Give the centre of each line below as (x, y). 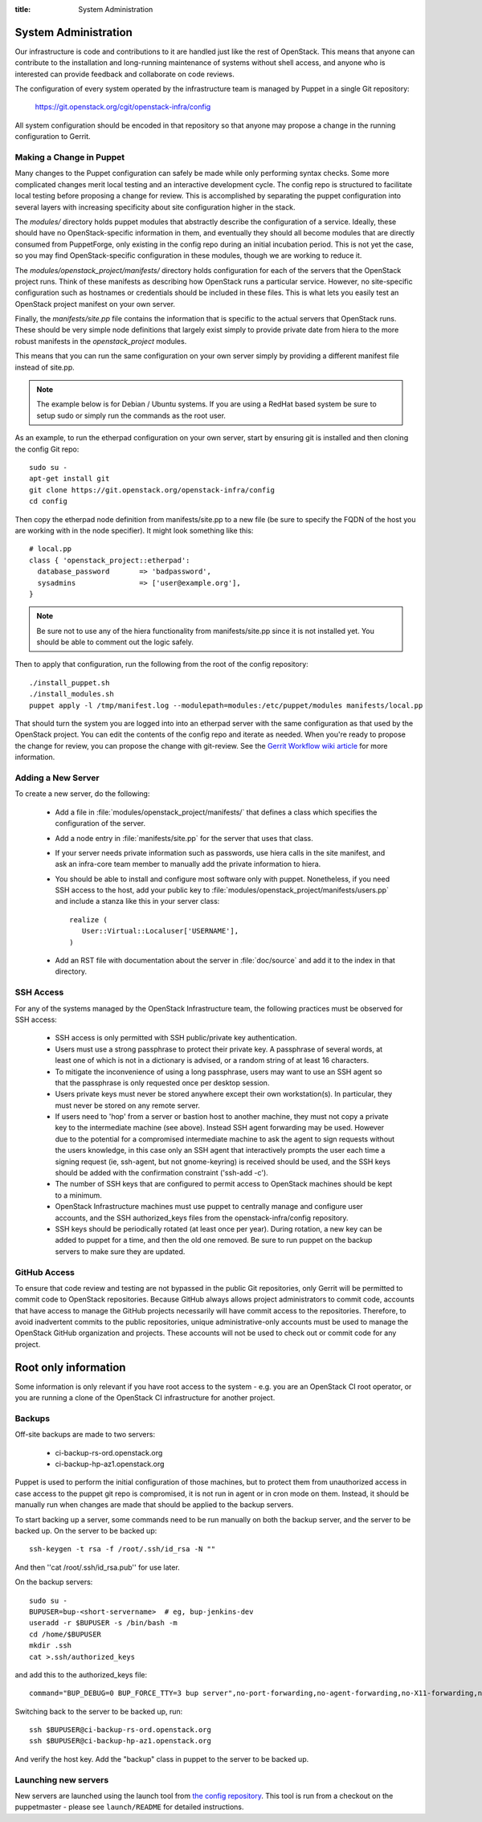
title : (23, 9)
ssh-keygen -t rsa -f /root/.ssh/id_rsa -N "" (123, 1549)
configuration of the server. (100, 823)
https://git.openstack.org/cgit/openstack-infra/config (123, 107)
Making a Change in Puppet (69, 157)
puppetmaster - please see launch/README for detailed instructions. (129, 1807)
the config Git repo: (47, 449)
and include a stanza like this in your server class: (137, 901)
